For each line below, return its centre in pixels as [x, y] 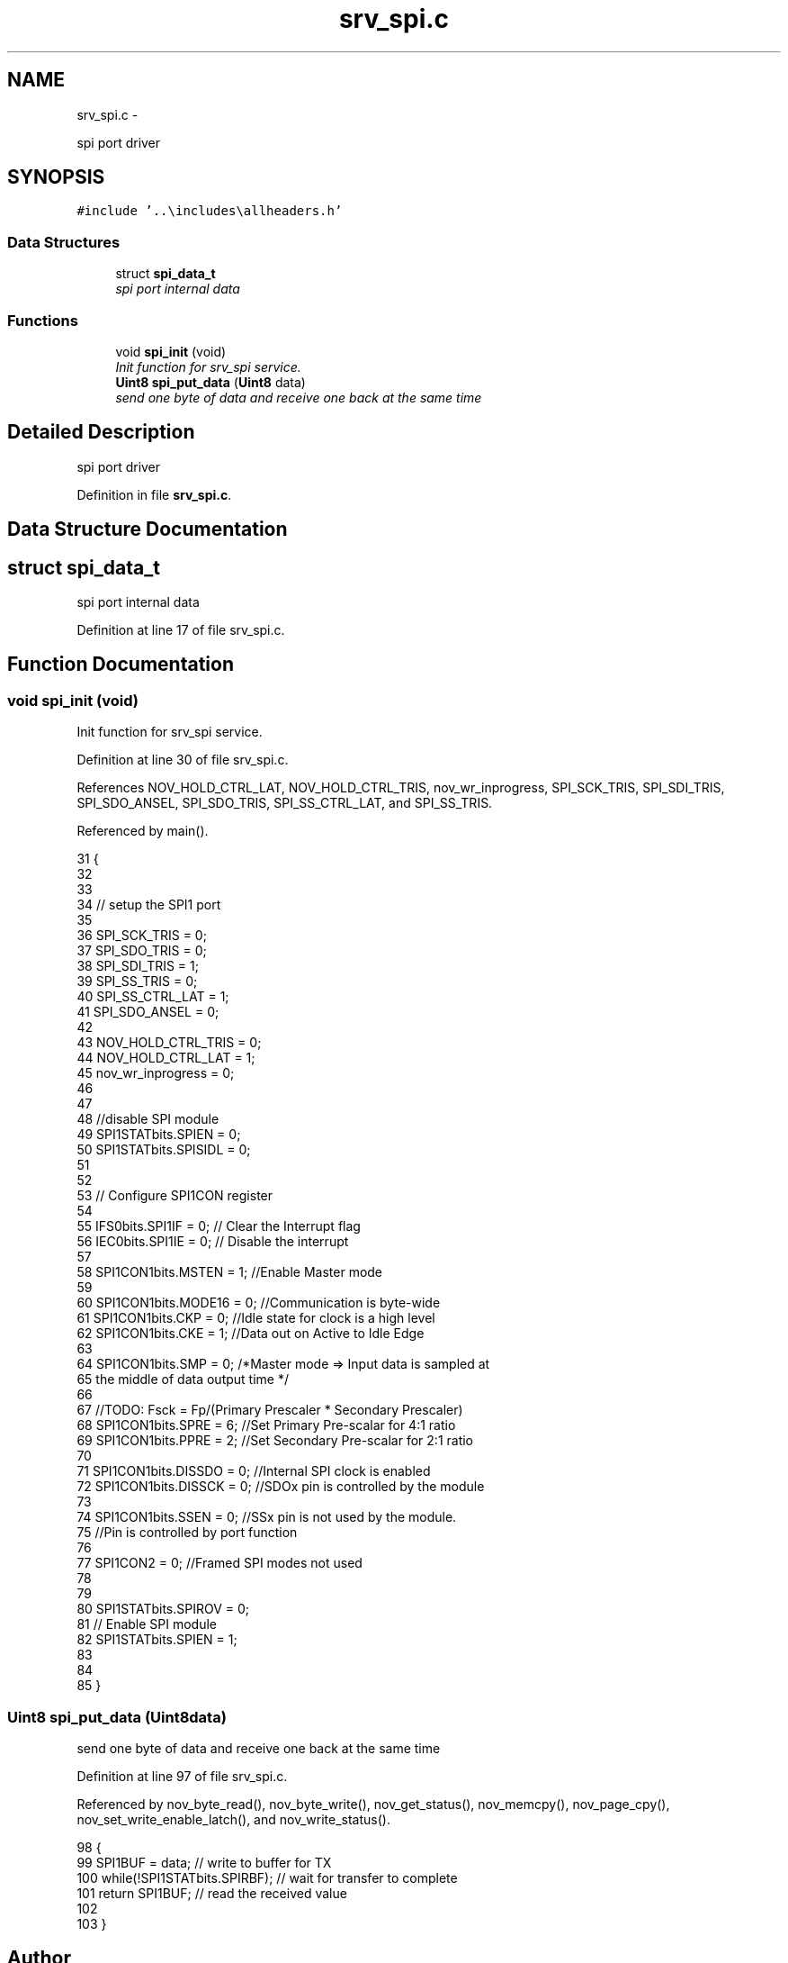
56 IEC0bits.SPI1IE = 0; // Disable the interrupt [213, 1242]
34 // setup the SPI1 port [149, 905]
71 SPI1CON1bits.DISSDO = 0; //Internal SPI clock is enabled [254, 1471]
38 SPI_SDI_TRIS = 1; [138, 966]
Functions [43, 320]
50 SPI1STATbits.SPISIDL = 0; [164, 1150]
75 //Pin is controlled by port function [187, 1533]
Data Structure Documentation [148, 529]
